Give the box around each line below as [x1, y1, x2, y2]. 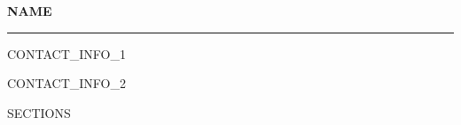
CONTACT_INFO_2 [7, 74, 126, 92]
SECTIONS [7, 103, 71, 121]
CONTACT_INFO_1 [7, 44, 126, 62]
